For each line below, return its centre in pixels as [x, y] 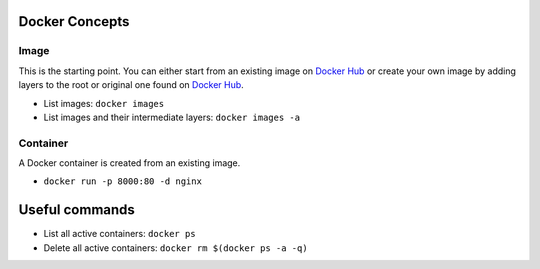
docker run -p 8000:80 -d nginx [122, 181]
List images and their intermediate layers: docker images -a [171, 117]
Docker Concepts [74, 21]
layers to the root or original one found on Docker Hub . [131, 85]
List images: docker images [104, 103]
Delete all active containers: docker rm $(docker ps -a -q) [176, 247]
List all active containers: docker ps [119, 234]
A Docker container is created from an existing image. [129, 163]
